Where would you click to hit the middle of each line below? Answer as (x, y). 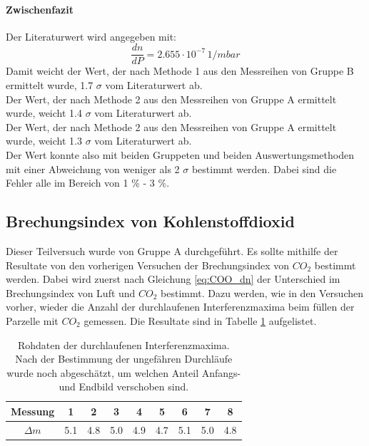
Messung (33, 411)
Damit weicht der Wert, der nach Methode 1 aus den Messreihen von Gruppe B (180, 71)
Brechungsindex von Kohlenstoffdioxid (150, 221)
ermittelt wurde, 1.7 (50, 85)
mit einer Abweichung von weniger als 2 (93, 168)
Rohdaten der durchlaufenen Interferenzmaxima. (123, 344)
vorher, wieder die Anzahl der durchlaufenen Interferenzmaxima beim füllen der (180, 307)
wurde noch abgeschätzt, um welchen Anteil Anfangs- (124, 372)
